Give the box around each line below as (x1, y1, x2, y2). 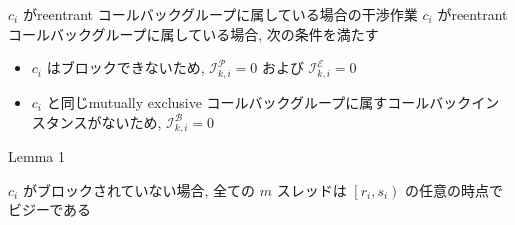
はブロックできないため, (46, 57, 205, 78)
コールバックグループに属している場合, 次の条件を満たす (8, 23, 379, 44)
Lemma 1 (8, 146, 65, 167)
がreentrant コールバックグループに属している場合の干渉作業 (22, 4, 418, 24)
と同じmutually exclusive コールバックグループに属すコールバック (46, 91, 472, 112)
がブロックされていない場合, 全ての (22, 179, 256, 200)
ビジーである (8, 199, 92, 220)
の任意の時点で (405, 179, 504, 200)
